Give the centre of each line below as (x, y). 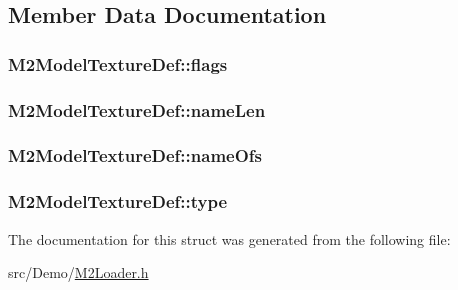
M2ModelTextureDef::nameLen (137, 109)
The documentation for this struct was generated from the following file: (229, 238)
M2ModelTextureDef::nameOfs (135, 155)
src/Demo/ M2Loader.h (78, 272)
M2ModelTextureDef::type (118, 201)
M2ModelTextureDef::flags (118, 63)
